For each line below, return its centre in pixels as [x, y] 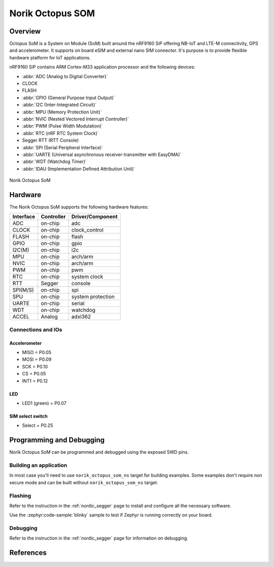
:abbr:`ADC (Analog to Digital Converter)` [65, 76]
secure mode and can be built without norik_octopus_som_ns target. [84, 482]
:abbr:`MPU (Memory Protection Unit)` [62, 112]
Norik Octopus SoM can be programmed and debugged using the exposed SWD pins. [99, 452]
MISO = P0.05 [37, 352]
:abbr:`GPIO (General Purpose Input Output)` [68, 98]
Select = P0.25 [38, 426]
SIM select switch [28, 416]
